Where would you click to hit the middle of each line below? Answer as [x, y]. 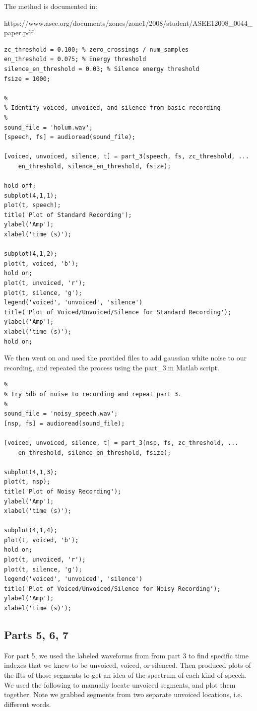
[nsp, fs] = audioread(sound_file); [64, 423]
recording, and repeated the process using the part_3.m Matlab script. [112, 367]
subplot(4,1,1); [31, 195]
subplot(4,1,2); [31, 254]
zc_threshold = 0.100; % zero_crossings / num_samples [96, 49]
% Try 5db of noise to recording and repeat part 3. [93, 394]
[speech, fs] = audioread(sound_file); [70, 137]
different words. [28, 704]
